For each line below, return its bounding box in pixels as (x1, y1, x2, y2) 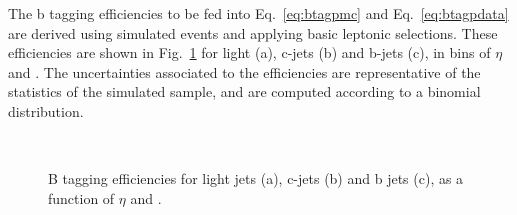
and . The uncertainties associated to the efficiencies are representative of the (8, 61, 481, 82)
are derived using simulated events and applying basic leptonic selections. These (8, 22, 498, 43)
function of (48, 187, 115, 208)
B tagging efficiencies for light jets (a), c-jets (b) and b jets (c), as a (48, 168, 464, 189)
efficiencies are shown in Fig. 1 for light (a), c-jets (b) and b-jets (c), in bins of (8, 42, 491, 63)
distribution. (8, 100, 84, 121)
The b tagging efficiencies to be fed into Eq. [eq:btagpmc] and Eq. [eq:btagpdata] (8, 3, 509, 23)
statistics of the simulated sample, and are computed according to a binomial (8, 81, 481, 102)
